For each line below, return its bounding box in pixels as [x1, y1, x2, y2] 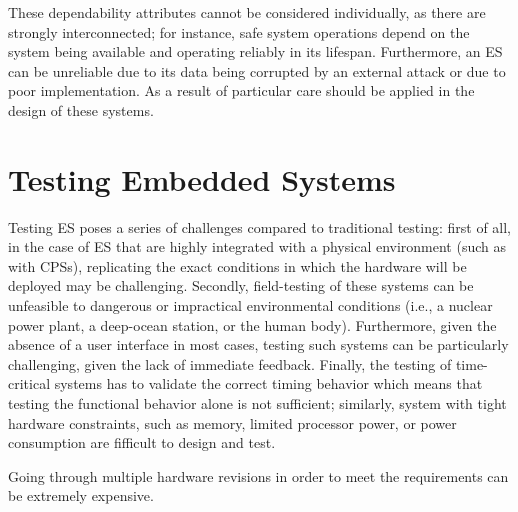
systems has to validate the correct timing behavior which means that [54, 373, 483, 394]
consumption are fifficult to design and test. [8, 432, 276, 453]
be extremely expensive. [8, 485, 154, 506]
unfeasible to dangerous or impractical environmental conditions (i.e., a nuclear [8, 295, 493, 316]
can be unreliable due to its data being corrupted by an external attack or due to [8, 60, 506, 81]
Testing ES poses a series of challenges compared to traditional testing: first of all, [8, 216, 512, 237]
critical [8, 373, 51, 394]
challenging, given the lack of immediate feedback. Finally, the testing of [8, 353, 452, 374]
